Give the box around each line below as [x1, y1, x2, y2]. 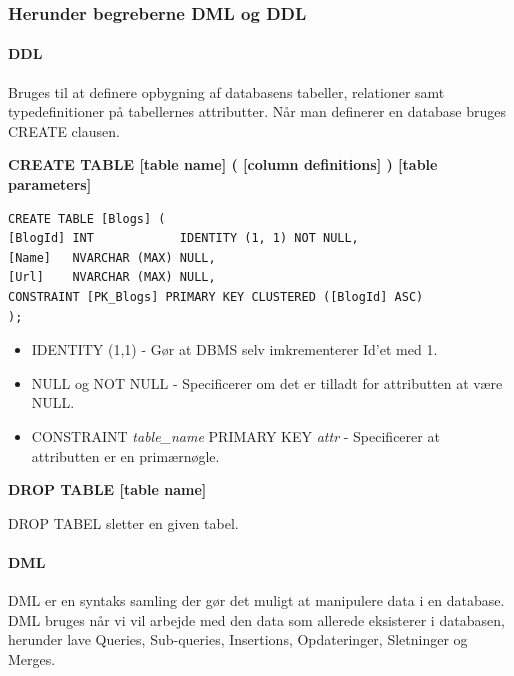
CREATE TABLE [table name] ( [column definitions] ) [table [8, 154, 438, 175]
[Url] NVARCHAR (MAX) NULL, [8, 270, 216, 285]
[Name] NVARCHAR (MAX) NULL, [8, 250, 216, 265]
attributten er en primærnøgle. [31, 445, 220, 466]
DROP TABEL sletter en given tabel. [8, 512, 239, 533]
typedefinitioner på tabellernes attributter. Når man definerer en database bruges [8, 101, 506, 122]
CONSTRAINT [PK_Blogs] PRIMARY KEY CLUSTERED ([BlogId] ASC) [8, 289, 424, 304]
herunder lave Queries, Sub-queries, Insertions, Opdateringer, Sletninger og [8, 629, 468, 650]
